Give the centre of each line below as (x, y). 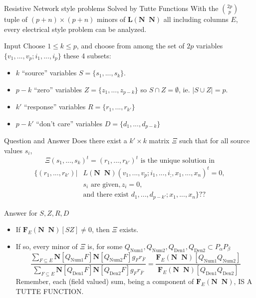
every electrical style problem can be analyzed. (75, 29)
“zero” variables (58, 89)
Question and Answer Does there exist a (66, 141)
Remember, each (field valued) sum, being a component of (105, 281)
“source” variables (49, 73)
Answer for (21, 212)
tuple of (16, 19)
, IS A (243, 281)
